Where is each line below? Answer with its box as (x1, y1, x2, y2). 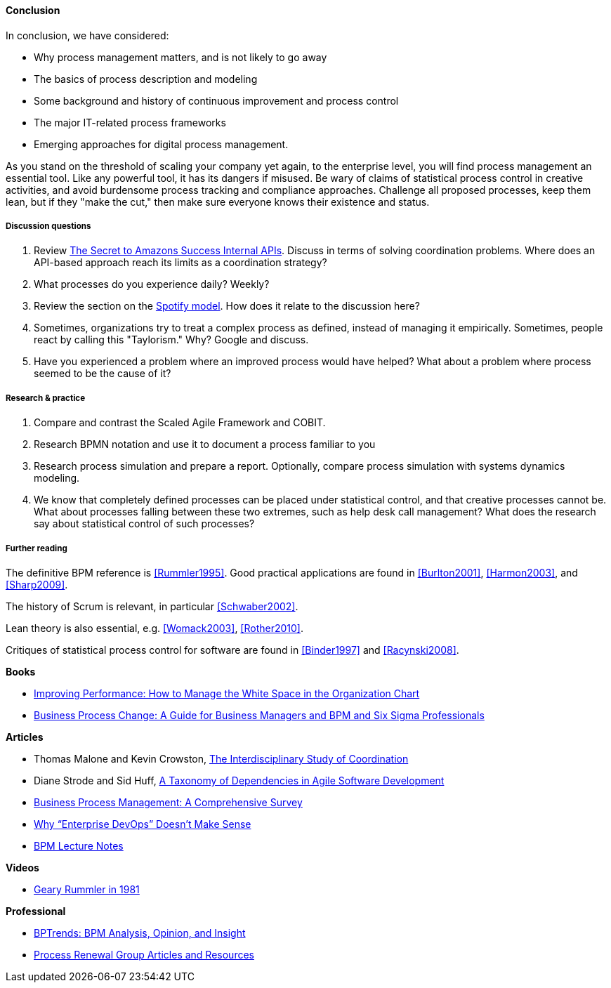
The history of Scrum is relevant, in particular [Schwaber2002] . (6, 600, 298, 612)
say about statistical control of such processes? (34, 518, 255, 530)
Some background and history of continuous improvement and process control (34, 94, 399, 107)
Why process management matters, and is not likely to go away (34, 51, 327, 63)
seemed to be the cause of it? (34, 367, 171, 380)
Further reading (6, 543, 67, 553)
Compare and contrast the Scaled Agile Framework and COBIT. (34, 416, 326, 429)
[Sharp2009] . (6, 578, 68, 591)
